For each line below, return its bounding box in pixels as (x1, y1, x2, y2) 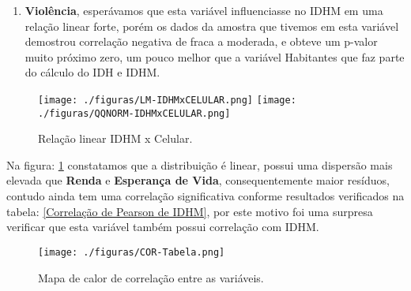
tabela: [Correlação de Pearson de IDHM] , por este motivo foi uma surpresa (6, 203, 373, 219)
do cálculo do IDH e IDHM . (25, 64, 160, 80)
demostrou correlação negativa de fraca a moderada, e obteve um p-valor (25, 33, 378, 50)
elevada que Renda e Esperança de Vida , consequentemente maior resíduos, (6, 172, 390, 188)
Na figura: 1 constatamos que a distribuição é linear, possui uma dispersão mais (6, 156, 393, 173)
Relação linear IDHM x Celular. (38, 130, 193, 147)
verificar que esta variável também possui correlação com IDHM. (6, 218, 319, 235)
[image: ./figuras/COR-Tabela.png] (38, 246, 225, 258)
